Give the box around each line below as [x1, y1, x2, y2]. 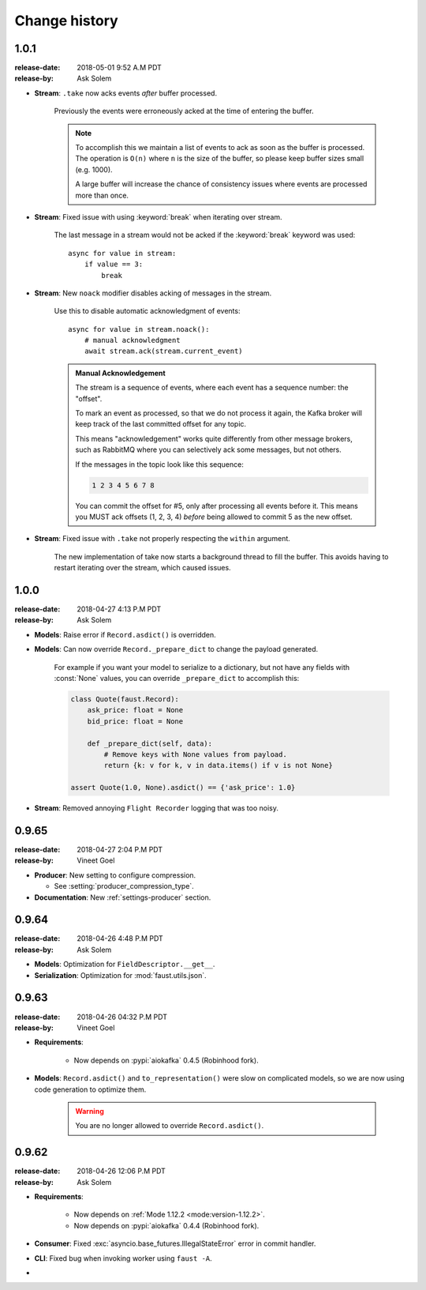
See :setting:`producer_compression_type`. [54, 882, 195, 891]
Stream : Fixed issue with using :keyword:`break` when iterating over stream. [34, 212, 283, 221]
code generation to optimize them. [34, 1085, 147, 1094]
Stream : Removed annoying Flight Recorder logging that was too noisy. [34, 803, 279, 813]
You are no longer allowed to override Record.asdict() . [75, 1121, 264, 1130]
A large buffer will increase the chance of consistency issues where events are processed [75, 179, 368, 189]
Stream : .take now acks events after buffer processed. [34, 88, 217, 98]
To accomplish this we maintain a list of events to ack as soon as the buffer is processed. [75, 143, 365, 152]
